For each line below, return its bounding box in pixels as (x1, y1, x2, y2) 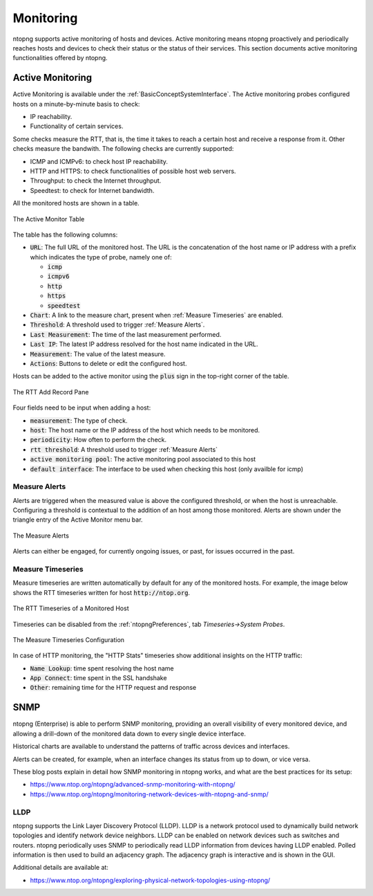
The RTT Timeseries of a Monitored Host (12, 604, 129, 612)
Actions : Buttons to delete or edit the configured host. (30, 360, 187, 367)
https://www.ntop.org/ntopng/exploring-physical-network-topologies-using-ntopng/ (30, 876, 271, 884)
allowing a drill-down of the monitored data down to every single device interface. (12, 729, 247, 738)
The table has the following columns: (12, 230, 118, 239)
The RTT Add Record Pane (12, 387, 89, 396)
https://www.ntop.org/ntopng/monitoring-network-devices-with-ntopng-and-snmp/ (30, 789, 269, 798)
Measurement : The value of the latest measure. (30, 349, 166, 358)
